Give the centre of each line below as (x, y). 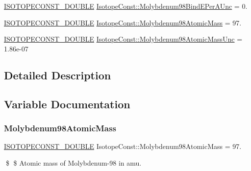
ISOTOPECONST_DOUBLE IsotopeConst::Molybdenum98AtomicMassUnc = (123, 39)
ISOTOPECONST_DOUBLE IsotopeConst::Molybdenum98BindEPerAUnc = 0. (126, 6)
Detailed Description (58, 75)
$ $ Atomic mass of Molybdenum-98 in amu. (74, 162)
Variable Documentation (67, 104)
